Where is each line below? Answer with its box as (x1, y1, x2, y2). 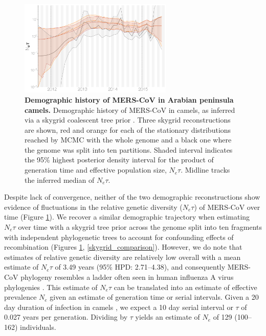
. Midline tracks (181, 164, 230, 175)
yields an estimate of (135, 311, 200, 322)
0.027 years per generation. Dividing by (4, 311, 128, 322)
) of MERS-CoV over (194, 201, 260, 212)
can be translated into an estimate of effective (114, 281, 257, 292)
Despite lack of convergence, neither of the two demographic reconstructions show (4, 191, 260, 202)
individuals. (20, 321, 56, 332)
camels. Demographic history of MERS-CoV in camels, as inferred (25, 104, 235, 115)
